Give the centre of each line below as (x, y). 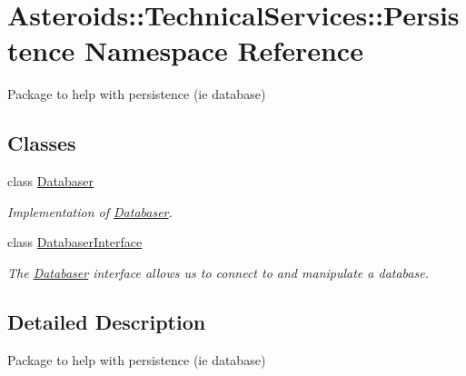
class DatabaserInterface (75, 242)
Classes (42, 143)
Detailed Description (107, 321)
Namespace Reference (223, 50)
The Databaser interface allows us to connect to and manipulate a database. (218, 272)
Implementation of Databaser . (90, 211)
